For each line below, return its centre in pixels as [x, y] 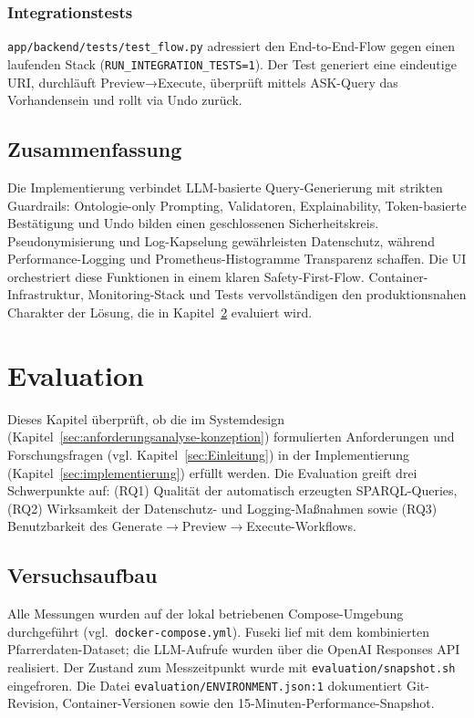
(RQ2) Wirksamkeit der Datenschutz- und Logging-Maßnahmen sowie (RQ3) [222, 508]
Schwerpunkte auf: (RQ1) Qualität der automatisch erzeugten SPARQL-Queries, [232, 490]
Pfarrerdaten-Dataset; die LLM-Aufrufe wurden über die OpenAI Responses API [234, 649]
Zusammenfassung [95, 149]
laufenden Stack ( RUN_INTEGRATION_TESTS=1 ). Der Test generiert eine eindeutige [232, 63]
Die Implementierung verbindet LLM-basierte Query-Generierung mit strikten [225, 187]
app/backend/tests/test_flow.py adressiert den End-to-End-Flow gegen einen [231, 46]
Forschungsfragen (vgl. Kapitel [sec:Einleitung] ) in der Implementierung [209, 454]
